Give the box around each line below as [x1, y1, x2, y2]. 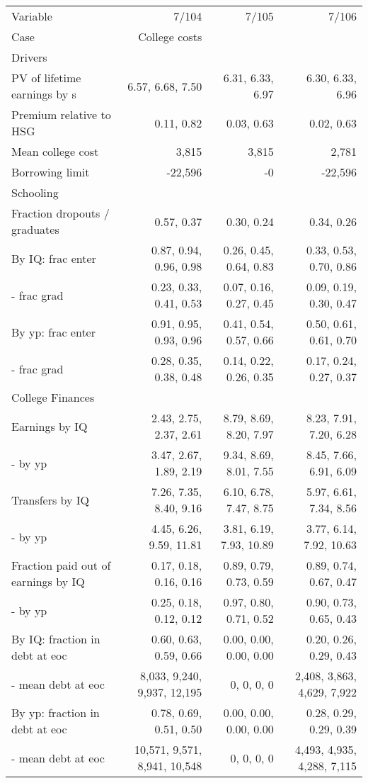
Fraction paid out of [11, 557, 111, 573]
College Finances [11, 389, 95, 405]
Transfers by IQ [11, 491, 90, 508]
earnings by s [11, 86, 76, 102]
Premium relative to [11, 106, 111, 123]
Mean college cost [11, 143, 99, 159]
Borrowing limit [11, 164, 90, 180]
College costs [138, 28, 202, 45]
